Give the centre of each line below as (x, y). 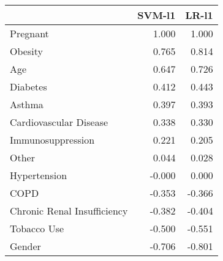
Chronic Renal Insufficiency (69, 211)
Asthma (27, 104)
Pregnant (29, 33)
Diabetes (28, 86)
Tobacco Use (37, 228)
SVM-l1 (157, 15)
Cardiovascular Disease (59, 122)
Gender (25, 246)
